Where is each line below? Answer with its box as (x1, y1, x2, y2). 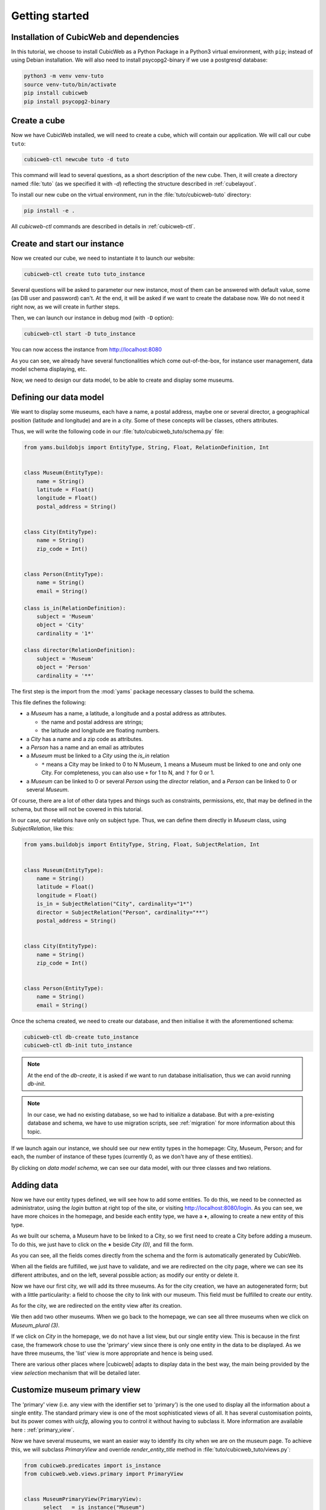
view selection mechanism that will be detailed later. (11, 1369, 141, 1377)
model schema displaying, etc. (11, 365, 88, 373)
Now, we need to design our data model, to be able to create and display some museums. (11, 376, 234, 384)
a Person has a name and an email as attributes (26, 744, 144, 751)
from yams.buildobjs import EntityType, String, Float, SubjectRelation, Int (24, 841, 260, 848)
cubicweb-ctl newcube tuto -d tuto (24, 156, 129, 163)
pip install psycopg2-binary (24, 98, 110, 105)
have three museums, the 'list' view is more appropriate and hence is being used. (11, 1349, 214, 1357)
